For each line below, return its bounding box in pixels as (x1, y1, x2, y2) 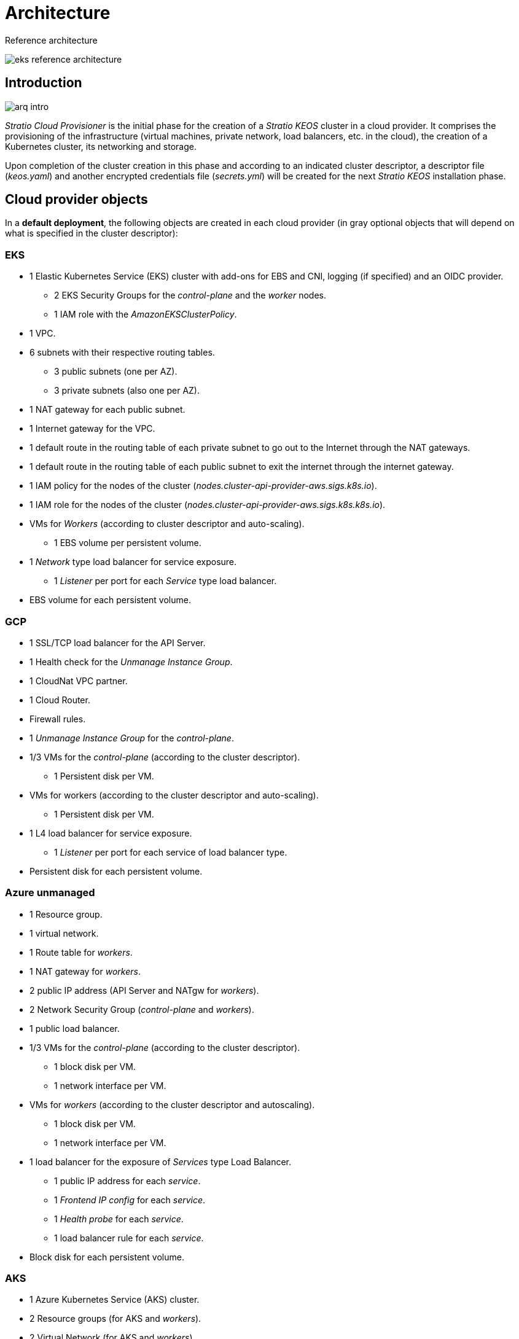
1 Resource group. (29, 908, 103, 919)
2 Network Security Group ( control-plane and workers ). (29, 1004, 254, 1015)
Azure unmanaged (5, 886, 95, 899)
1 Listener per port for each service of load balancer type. (54, 846, 287, 857)
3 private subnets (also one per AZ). (54, 385, 200, 396)
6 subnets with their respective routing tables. (29, 347, 215, 358)
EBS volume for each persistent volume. (29, 595, 191, 606)
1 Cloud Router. (29, 694, 90, 705)
